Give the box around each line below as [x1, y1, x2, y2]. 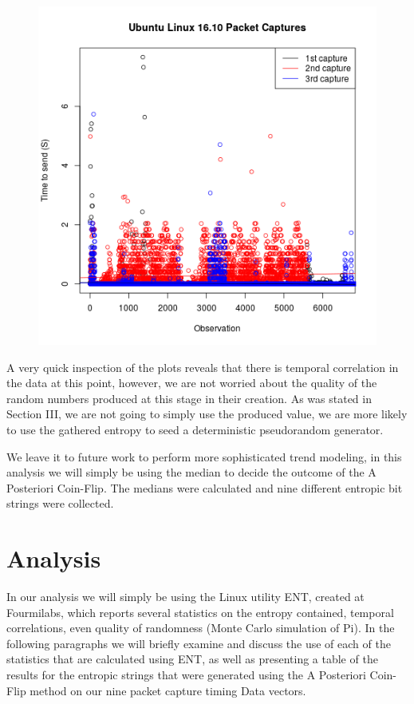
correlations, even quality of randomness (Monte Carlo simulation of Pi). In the [6, 619, 395, 636]
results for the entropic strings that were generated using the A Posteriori [6, 666, 366, 683]
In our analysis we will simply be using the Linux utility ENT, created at [6, 588, 365, 605]
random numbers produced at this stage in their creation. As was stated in [6, 390, 372, 406]
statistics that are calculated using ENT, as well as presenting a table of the [6, 651, 378, 667]
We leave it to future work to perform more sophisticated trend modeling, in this [6, 448, 402, 465]
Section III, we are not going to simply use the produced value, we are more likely [6, 405, 408, 422]
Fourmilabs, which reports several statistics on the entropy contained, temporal [6, 603, 394, 620]
